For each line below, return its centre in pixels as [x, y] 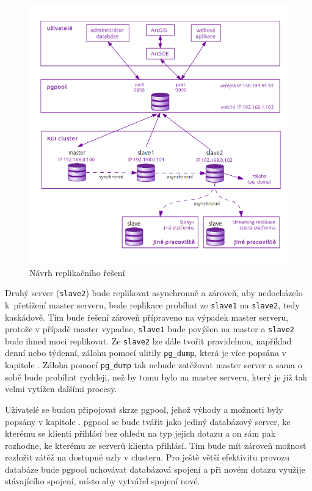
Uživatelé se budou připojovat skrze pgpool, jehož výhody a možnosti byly [144, 409]
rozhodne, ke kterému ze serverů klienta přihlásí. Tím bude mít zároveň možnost [156, 445]
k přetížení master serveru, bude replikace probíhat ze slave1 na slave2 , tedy [152, 304]
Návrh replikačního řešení [77, 272]
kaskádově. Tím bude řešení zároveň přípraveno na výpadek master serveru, [147, 317]
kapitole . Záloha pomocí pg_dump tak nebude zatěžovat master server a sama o [154, 365]
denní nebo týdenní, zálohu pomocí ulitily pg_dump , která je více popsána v [146, 353]
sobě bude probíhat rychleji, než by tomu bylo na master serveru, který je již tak [156, 376]
